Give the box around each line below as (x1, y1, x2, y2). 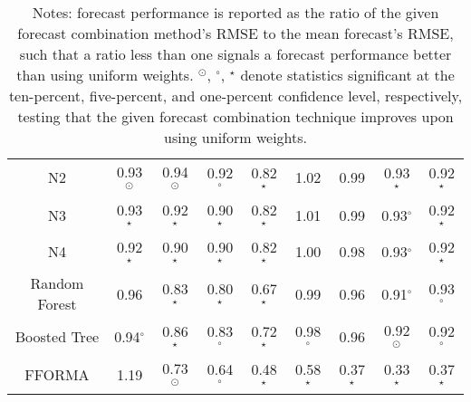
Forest (37, 293, 77, 315)
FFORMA (24, 363, 90, 385)
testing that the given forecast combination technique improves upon (17, 106, 454, 127)
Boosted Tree (14, 325, 100, 347)
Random (30, 273, 84, 294)
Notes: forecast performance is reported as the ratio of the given (32, 2, 439, 23)
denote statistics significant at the (240, 64, 455, 85)
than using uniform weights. (16, 64, 194, 85)
